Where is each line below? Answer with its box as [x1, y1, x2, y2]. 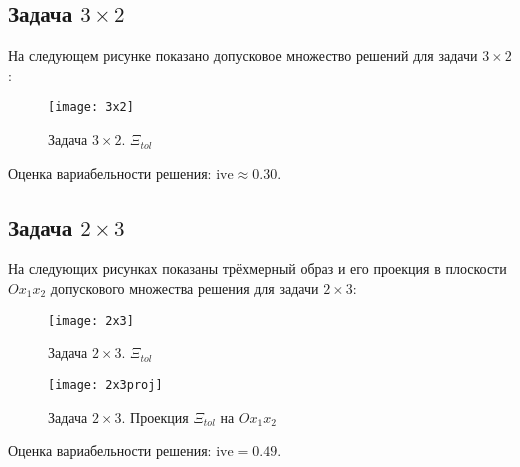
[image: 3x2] [48, 100, 134, 115]
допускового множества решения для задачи [50, 278, 319, 299]
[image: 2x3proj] [48, 377, 163, 392]
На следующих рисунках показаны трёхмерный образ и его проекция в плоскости [8, 258, 507, 279]
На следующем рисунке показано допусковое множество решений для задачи [8, 45, 478, 66]
